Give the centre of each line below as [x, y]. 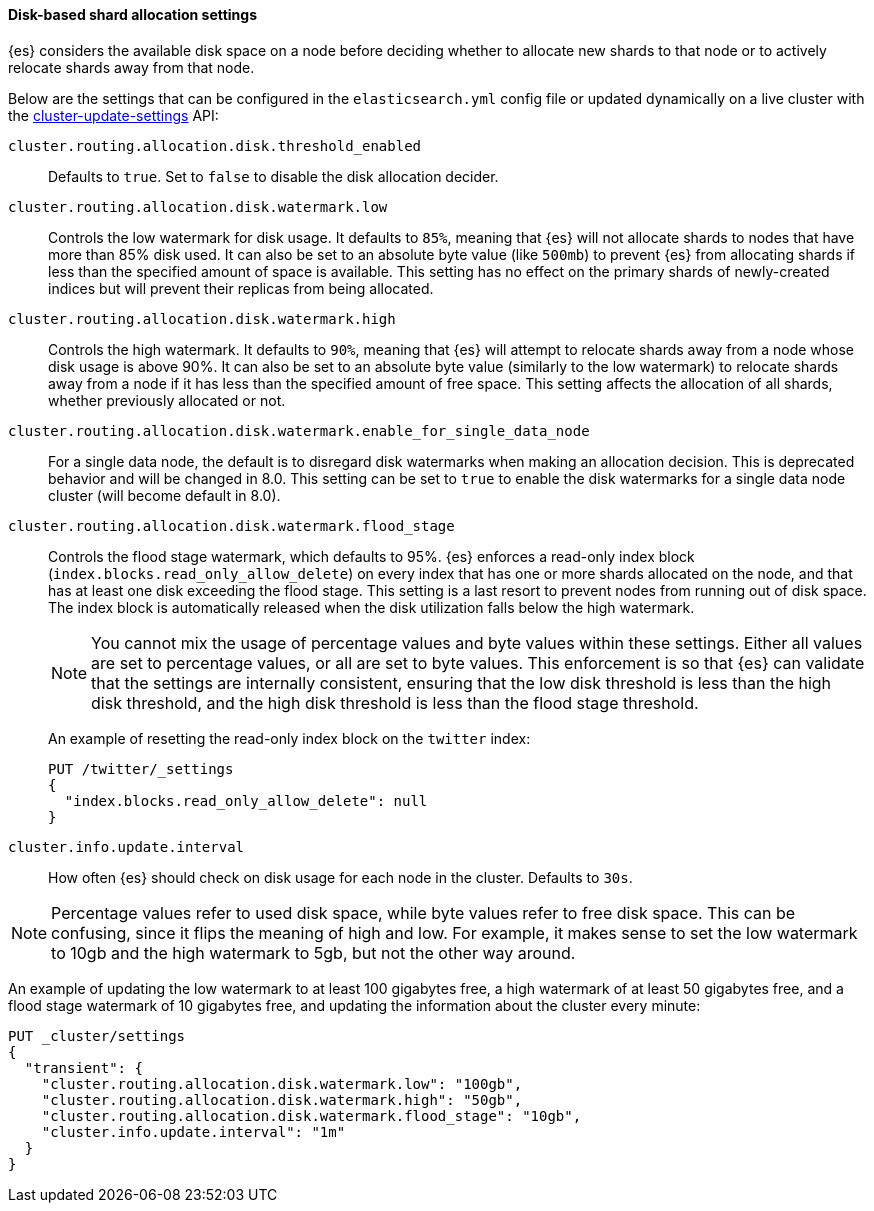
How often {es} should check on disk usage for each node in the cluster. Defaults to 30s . [340, 877]
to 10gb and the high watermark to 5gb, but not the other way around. [313, 952]
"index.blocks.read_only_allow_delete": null [246, 800]
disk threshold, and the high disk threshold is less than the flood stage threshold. [395, 702]
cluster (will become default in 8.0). [164, 495]
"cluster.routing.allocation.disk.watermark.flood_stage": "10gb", [311, 1115]
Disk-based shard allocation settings [133, 14]
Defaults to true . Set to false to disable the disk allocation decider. [273, 176]
